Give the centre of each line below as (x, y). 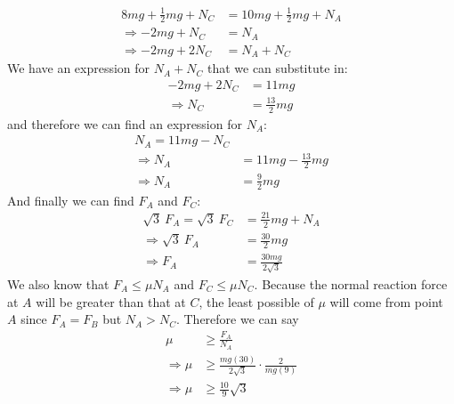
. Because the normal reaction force (351, 284)
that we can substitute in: (277, 68)
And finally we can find (71, 200)
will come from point (386, 301)
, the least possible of (256, 301)
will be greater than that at (111, 301)
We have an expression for (79, 68)
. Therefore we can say (237, 319)
